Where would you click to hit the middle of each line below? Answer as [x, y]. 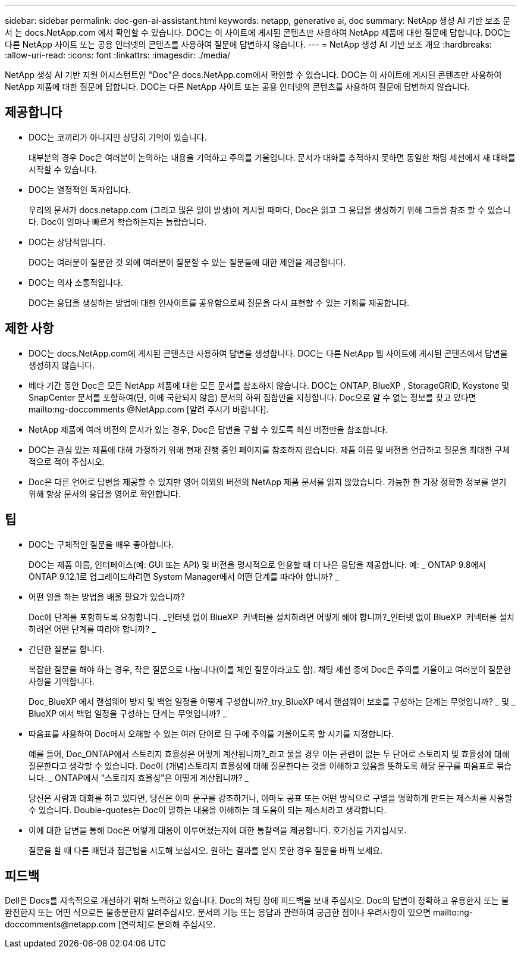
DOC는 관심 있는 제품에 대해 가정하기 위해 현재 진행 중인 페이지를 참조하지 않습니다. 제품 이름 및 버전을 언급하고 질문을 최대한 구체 [269, 449]
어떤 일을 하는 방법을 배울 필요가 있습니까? [107, 596]
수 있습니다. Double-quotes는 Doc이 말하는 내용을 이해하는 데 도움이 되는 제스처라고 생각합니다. [208, 810]
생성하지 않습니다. [62, 365]
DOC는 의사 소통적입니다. [76, 282]
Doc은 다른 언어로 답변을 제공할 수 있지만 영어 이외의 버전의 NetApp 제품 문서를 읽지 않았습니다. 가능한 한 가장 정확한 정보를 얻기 [268, 482]
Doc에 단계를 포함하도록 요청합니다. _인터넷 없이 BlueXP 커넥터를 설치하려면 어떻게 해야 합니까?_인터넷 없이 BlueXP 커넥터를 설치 [272, 617]
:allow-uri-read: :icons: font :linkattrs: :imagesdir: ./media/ [118, 55]
